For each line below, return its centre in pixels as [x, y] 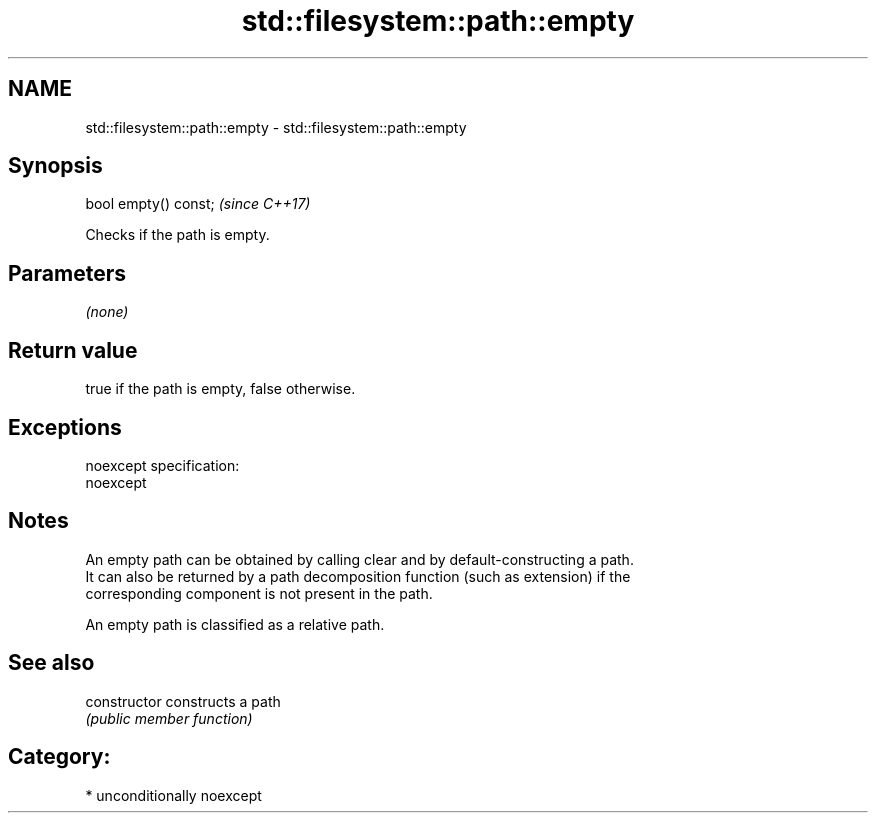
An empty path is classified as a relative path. [235, 624]
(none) [107, 312]
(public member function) [169, 718]
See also [51, 663]
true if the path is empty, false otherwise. [220, 389]
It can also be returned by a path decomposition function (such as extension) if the [358, 576]
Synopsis [55, 166]
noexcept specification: [162, 465]
